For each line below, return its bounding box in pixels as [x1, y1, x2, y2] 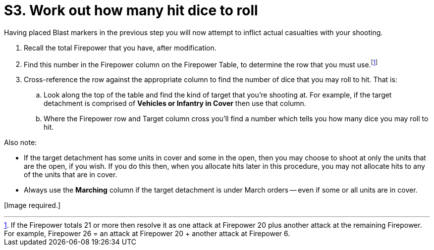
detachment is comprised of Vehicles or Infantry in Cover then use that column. [44, 99, 306, 108]
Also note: [4, 138, 37, 147]
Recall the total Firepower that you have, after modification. [24, 43, 217, 52]
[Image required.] [4, 201, 61, 210]
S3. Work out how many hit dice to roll [4, 2, 258, 19]
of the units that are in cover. [24, 170, 117, 179]
